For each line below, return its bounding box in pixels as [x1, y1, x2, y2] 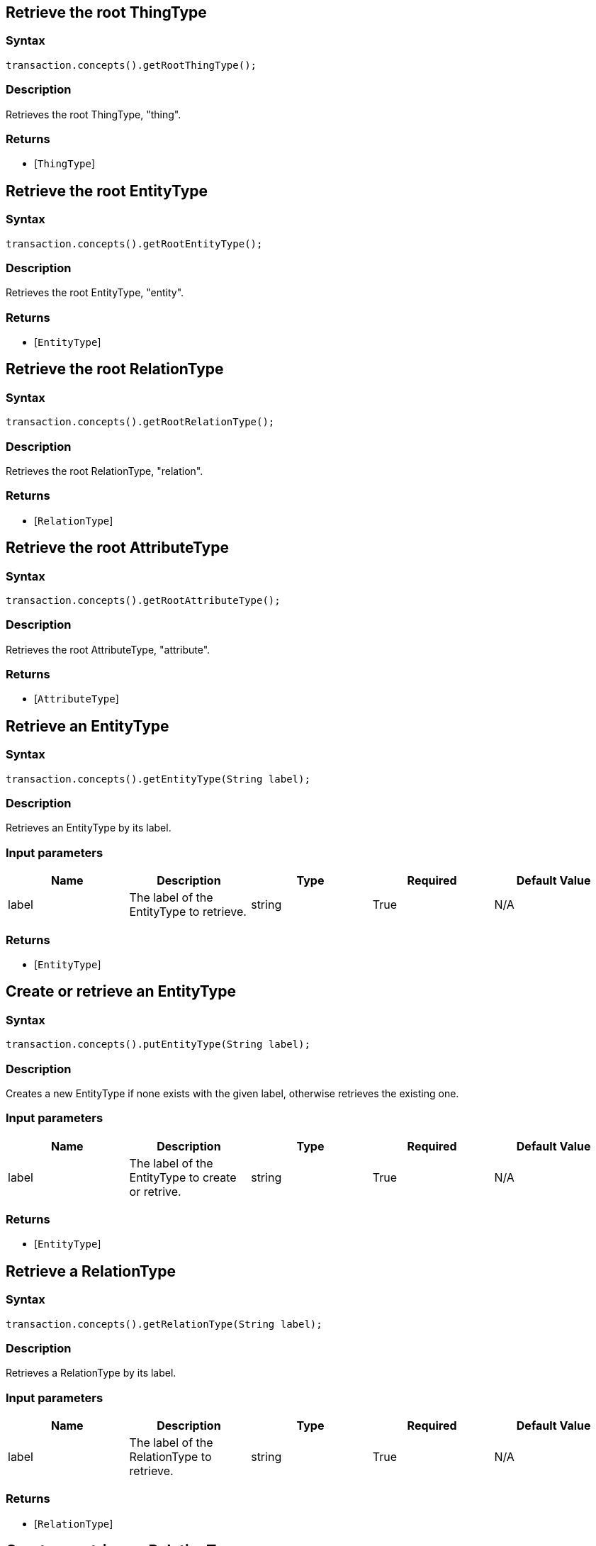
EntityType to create [129, 1170, 237, 1184]
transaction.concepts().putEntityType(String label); [6, 1038, 310, 1051]
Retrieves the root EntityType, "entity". [6, 286, 184, 299]
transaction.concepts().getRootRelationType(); [6, 416, 275, 428]
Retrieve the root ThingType [6, 4, 207, 21]
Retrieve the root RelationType [6, 360, 224, 379]
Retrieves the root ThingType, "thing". [6, 108, 181, 121]
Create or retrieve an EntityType [6, 982, 236, 1001]
